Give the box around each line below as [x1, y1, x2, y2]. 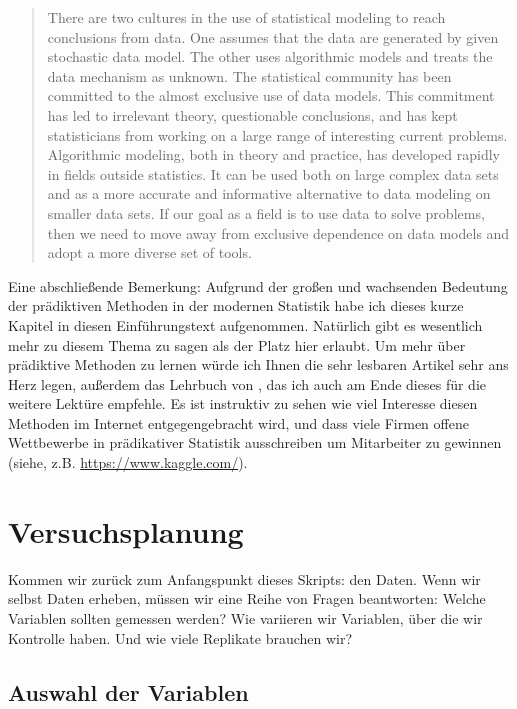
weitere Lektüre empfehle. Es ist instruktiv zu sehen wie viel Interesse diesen [8, 393, 478, 414]
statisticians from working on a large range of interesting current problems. [47, 124, 508, 145]
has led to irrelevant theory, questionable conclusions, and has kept [47, 104, 458, 125]
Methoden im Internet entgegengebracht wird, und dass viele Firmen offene [8, 412, 469, 433]
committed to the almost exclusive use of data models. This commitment [47, 85, 495, 106]
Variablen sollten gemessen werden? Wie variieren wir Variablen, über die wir [8, 607, 483, 628]
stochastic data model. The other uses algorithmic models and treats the [47, 46, 493, 67]
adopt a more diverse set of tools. [47, 242, 252, 263]
